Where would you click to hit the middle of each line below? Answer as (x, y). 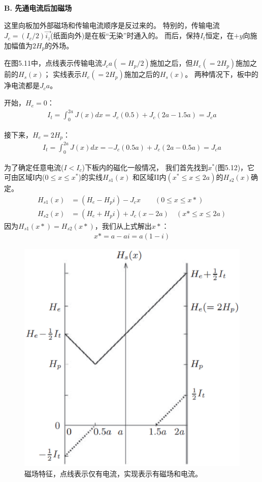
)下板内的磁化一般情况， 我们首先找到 (145, 167)
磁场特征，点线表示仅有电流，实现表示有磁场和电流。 (113, 473)
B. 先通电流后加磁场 (38, 8)
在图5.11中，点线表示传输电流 (53, 63)
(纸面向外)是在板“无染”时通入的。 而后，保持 (125, 35)
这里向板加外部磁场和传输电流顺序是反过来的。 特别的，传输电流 (112, 25)
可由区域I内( (25, 177)
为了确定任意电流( (34, 167)
